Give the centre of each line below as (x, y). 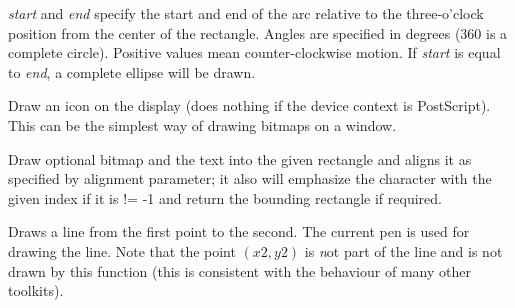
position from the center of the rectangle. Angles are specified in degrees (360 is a (258, 32)
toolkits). (36, 290)
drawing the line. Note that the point (122, 250)
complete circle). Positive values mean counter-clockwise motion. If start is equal (254, 52)
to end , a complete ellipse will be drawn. (132, 71)
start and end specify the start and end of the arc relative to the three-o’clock (246, 13)
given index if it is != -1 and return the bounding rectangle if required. (225, 197)
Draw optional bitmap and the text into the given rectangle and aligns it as (240, 158)
